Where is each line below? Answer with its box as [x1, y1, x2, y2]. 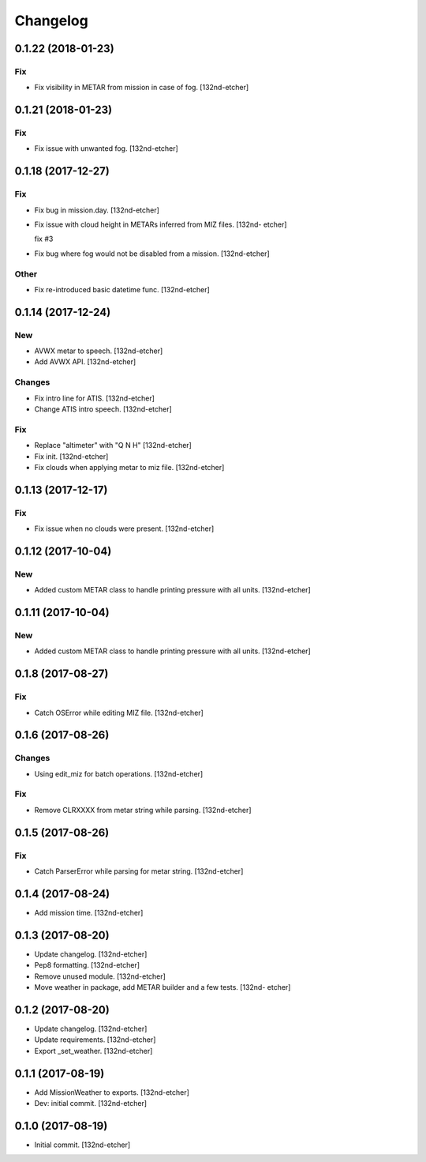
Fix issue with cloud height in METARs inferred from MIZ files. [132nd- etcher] [34, 220, 287, 229]
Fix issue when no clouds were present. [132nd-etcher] [34, 524, 215, 533]
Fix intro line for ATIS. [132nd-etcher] [34, 393, 155, 403]
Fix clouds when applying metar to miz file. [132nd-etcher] [34, 462, 225, 472]
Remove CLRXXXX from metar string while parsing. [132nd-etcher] [34, 805, 252, 814]
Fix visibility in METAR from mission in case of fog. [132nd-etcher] [34, 83, 249, 92]
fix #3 [34, 234, 54, 244]
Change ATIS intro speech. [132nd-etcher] [34, 404, 173, 414]
